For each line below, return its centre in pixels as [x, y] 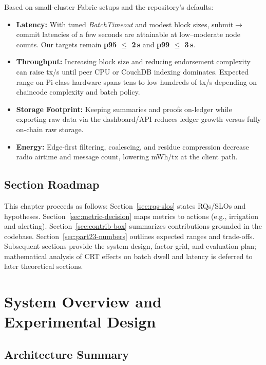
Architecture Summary [66, 354]
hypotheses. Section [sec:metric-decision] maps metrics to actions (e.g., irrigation [131, 216]
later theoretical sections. [44, 266]
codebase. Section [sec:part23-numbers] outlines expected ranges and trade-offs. [129, 236]
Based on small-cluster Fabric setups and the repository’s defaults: [109, 7]
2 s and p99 [151, 44]
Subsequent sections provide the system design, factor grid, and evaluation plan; [130, 246]
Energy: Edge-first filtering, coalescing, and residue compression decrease [132, 146]
